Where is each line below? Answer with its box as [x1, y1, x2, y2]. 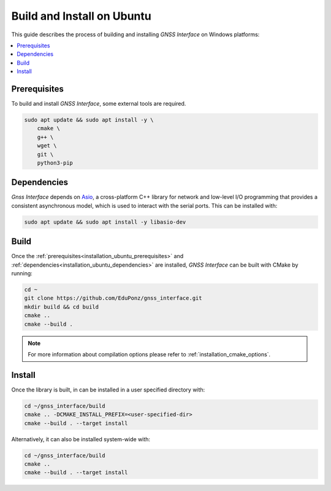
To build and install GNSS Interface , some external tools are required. [11, 100, 186, 108]
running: [11, 270, 33, 277]
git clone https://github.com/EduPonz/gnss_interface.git [24, 295, 202, 302]
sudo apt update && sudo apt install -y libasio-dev [24, 218, 186, 226]
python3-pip [37, 159, 74, 166]
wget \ [37, 142, 57, 149]
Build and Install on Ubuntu [11, 9, 151, 23]
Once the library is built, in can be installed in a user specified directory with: [11, 386, 205, 393]
